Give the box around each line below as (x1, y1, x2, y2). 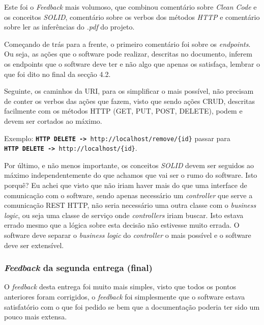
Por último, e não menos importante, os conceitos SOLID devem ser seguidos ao (4, 159, 254, 170)
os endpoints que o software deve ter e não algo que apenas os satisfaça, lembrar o (4, 58, 260, 69)
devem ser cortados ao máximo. (4, 115, 102, 126)
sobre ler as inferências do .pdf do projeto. (4, 21, 135, 32)
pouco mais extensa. (4, 311, 67, 322)
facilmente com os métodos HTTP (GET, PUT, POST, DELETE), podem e (4, 105, 243, 116)
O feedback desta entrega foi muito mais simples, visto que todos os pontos (4, 281, 237, 292)
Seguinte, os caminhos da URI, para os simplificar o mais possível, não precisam (4, 86, 254, 96)
